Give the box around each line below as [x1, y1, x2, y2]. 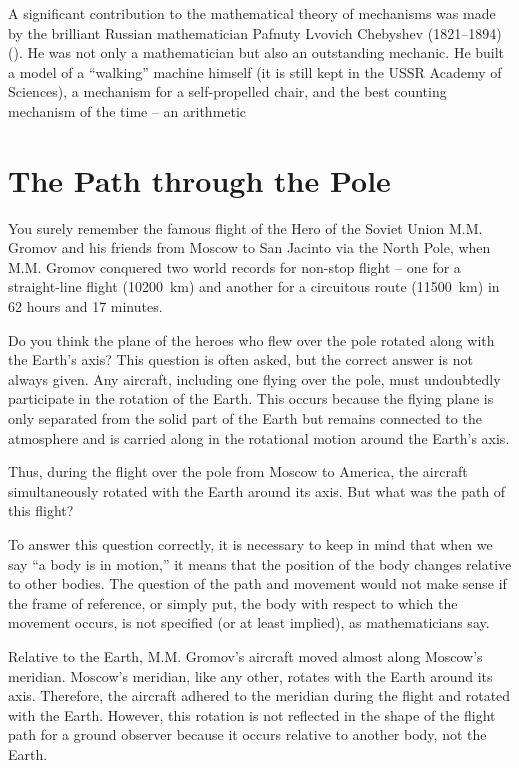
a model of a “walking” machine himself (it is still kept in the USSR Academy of [8, 61, 502, 82]
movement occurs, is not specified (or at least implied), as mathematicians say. [8, 612, 490, 633]
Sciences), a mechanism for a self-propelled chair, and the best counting [8, 81, 447, 102]
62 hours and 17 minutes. [8, 296, 163, 317]
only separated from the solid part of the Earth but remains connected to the [8, 408, 482, 429]
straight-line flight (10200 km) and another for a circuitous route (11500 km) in [8, 276, 500, 297]
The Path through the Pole [8, 159, 391, 200]
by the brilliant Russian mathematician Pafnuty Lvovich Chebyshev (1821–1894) [8, 22, 502, 43]
